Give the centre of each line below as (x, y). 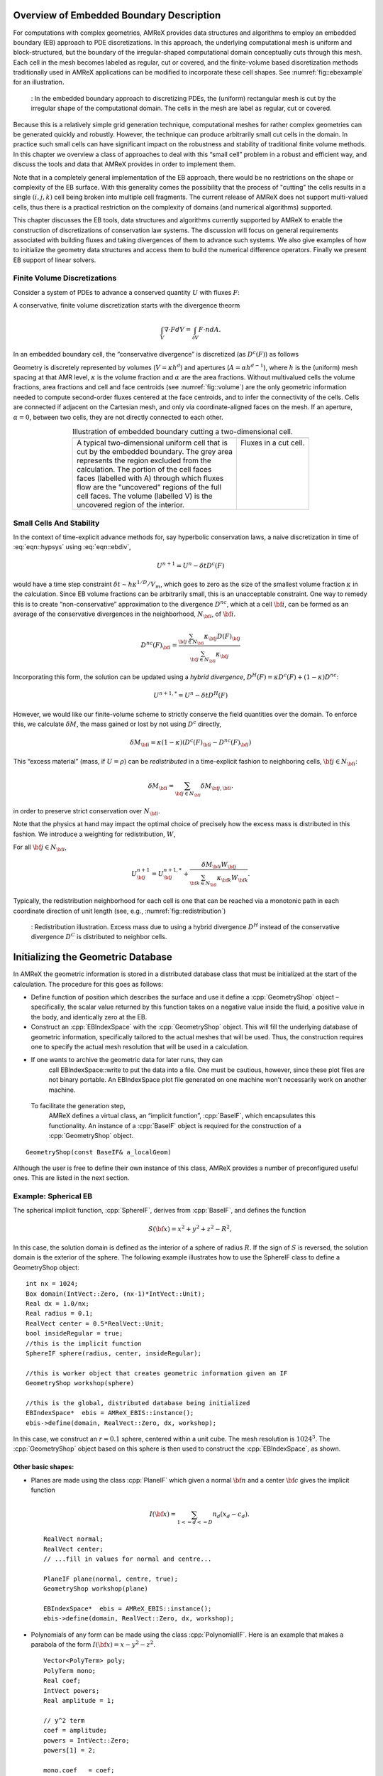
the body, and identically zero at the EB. (89, 1017)
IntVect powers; (72, 1690)
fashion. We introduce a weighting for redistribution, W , (94, 834)
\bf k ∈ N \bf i (204, 884)
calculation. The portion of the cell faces (144, 470)
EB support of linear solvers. (55, 260)
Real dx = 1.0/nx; (58, 1303)
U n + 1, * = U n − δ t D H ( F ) (191, 695)
